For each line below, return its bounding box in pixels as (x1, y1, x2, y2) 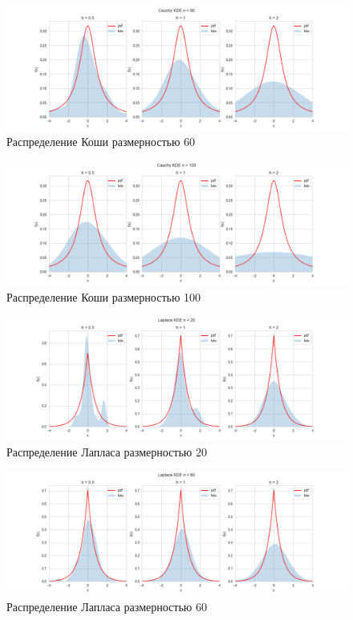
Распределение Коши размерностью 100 (6, 288, 201, 305)
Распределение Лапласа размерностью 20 (6, 443, 207, 460)
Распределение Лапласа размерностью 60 (6, 598, 207, 614)
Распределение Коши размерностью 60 (6, 133, 196, 150)
